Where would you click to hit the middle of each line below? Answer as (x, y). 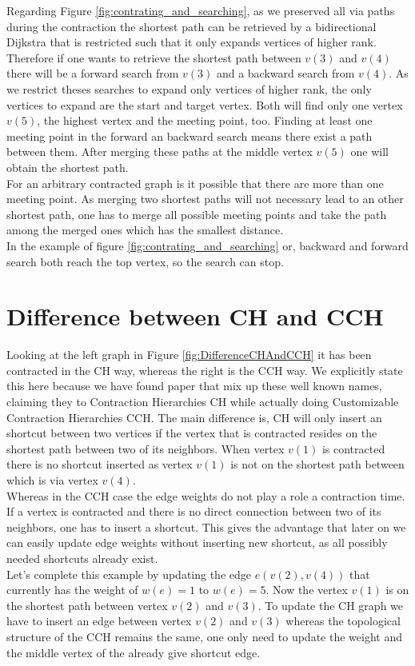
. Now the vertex (307, 590)
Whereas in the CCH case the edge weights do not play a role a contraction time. (206, 495)
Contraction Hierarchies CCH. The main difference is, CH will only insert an (194, 417)
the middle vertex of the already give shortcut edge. (134, 652)
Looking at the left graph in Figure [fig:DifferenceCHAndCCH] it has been (189, 355)
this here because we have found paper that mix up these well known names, (194, 386)
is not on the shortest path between (317, 464)
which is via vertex (52, 479)
